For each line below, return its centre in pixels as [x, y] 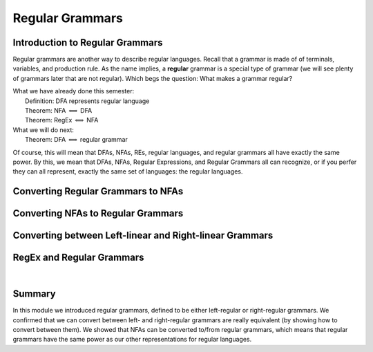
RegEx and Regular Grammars [78, 258]
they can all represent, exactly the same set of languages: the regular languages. [128, 172]
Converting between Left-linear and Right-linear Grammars [143, 235]
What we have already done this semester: [74, 91]
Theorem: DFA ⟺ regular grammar [76, 140]
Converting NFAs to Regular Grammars [98, 213]
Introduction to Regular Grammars [88, 43]
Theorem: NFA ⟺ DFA [59, 111]
